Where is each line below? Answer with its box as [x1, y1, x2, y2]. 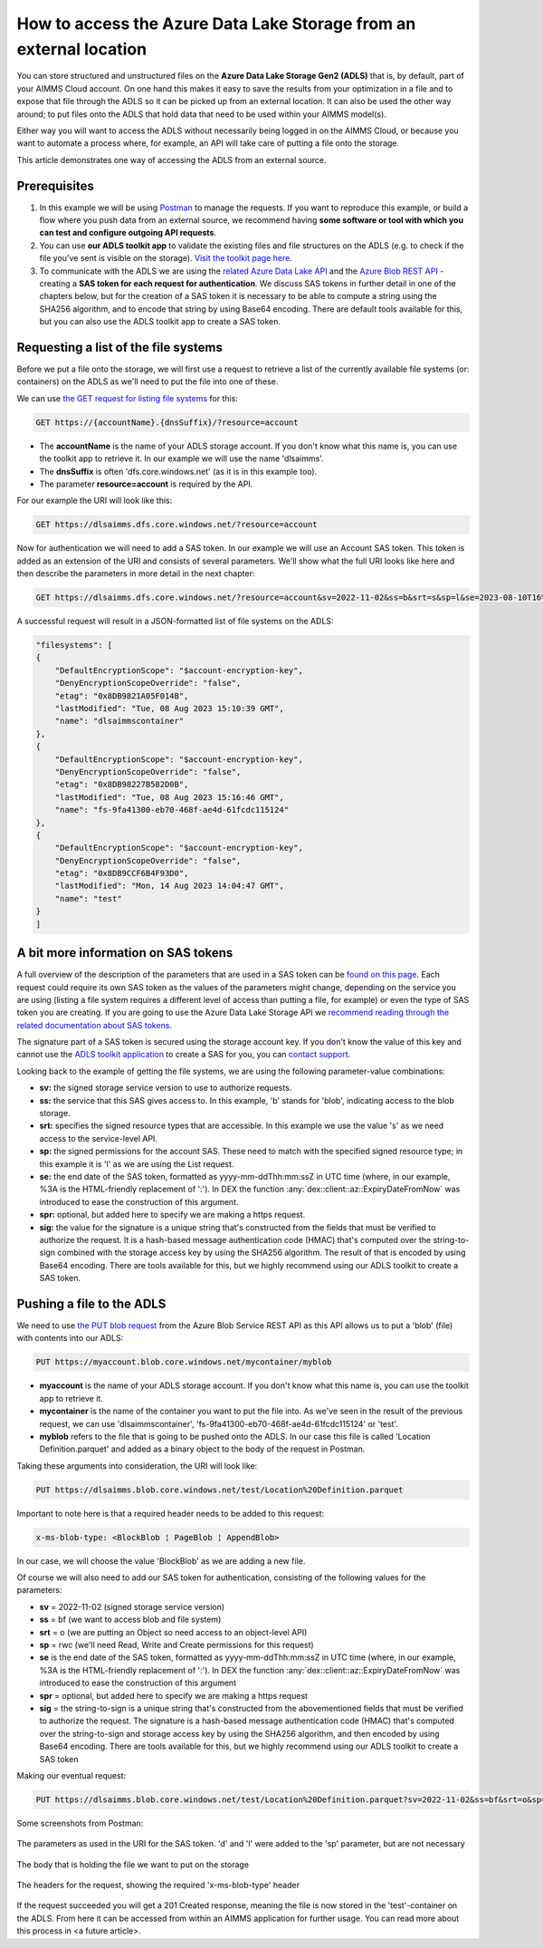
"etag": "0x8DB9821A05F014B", [54, 690, 189, 701]
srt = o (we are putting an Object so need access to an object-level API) [39, 1626, 308, 1637]
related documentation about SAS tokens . [16, 1019, 172, 1030]
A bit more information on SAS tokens [16, 945, 233, 960]
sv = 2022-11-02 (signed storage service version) [39, 1601, 225, 1612]
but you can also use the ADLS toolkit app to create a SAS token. [39, 316, 281, 327]
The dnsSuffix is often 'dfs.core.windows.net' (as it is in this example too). [39, 466, 318, 477]
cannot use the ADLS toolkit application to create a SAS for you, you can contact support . [16, 1049, 351, 1060]
